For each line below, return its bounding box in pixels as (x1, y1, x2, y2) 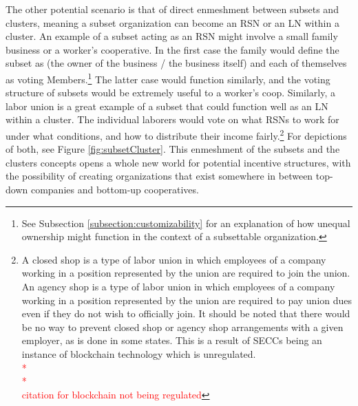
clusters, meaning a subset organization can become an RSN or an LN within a (6, 15, 339, 30)
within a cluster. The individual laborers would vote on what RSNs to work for (6, 112, 339, 127)
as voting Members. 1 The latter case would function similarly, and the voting (6, 70, 330, 86)
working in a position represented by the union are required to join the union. (21, 266, 350, 280)
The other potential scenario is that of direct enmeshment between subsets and (6, 2, 339, 16)
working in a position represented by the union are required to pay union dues (21, 292, 352, 307)
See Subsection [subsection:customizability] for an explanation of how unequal (21, 215, 350, 230)
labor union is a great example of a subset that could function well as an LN (6, 98, 328, 113)
